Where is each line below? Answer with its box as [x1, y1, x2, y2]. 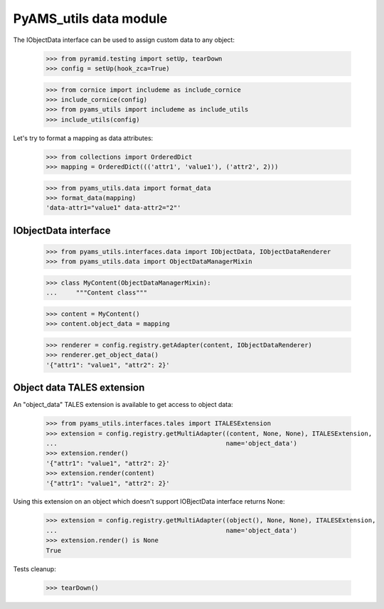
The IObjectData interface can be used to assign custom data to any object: [13, 36, 235, 44]
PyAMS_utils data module [13, 11, 168, 26]
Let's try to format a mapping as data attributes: [13, 134, 154, 142]
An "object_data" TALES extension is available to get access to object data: [13, 401, 234, 409]
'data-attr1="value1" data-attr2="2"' [46, 203, 181, 212]
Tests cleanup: [13, 564, 56, 573]
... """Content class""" [46, 289, 148, 297]
